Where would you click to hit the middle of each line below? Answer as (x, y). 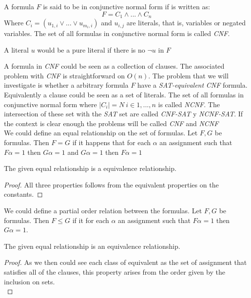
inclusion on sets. (29, 281)
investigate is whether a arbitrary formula (66, 85)
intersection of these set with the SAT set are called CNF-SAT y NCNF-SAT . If (124, 114)
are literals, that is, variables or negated (186, 23)
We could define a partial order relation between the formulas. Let (103, 210)
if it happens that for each (112, 142)
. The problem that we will (188, 75)
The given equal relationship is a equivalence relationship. (90, 168)
